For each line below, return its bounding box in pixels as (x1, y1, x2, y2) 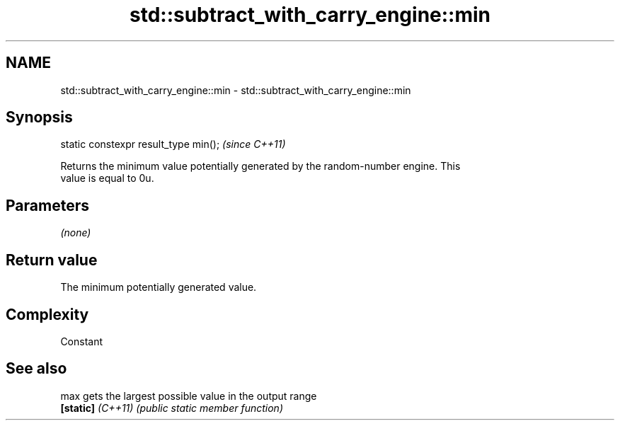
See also (6, 359, 67, 378)
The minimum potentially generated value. (60, 281, 257, 294)
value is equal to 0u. (60, 172, 154, 185)
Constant (60, 335, 103, 347)
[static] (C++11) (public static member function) (60, 401, 283, 414)
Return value (6, 251, 98, 269)
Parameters (6, 196, 89, 214)
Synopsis (6, 108, 73, 127)
